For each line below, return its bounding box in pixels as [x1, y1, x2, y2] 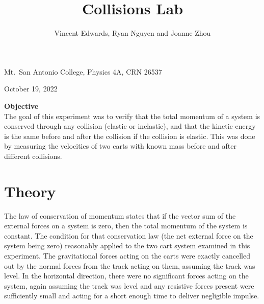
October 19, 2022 [4, 83, 58, 94]
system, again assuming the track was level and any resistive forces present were [4, 280, 254, 291]
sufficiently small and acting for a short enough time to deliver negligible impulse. [4, 290, 259, 301]
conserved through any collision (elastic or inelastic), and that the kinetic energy [4, 121, 256, 131]
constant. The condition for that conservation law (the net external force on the [4, 230, 253, 241]
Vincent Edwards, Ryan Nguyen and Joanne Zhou [54, 28, 211, 38]
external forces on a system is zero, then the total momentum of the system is [4, 220, 248, 231]
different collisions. [4, 150, 62, 161]
